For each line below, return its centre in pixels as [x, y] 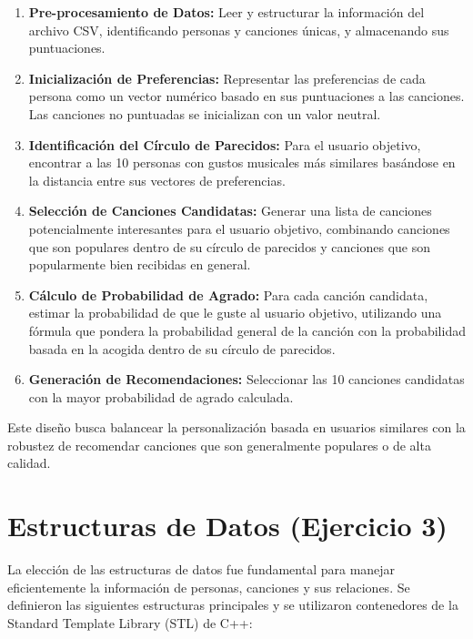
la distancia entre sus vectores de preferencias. [157, 180]
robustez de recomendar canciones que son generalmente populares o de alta [219, 445]
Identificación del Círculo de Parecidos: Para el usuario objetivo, [225, 144]
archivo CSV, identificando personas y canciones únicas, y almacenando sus [239, 30]
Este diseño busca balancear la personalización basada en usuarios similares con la [236, 427]
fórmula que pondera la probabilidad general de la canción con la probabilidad [247, 330]
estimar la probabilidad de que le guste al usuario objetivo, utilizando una [235, 313]
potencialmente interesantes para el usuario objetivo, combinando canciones [239, 228]
